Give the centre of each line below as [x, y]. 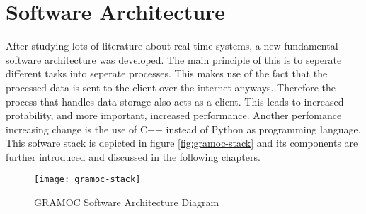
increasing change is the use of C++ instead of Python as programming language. [183, 129]
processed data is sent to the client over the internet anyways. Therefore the [171, 87]
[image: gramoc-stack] [87, 180]
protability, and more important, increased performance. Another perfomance [174, 115]
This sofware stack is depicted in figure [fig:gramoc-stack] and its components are [182, 143]
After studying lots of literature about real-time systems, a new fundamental [172, 46]
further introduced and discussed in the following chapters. [133, 156]
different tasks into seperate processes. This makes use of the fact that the [167, 73]
